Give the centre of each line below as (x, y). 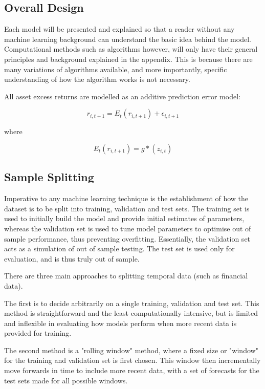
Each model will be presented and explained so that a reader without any (119, 29)
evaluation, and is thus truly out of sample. (72, 258)
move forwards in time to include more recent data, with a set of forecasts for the (132, 370)
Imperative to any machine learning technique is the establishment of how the (126, 198)
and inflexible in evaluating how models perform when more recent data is (120, 323)
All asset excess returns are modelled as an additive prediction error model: (122, 96)
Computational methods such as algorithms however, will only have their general (131, 49)
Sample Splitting (49, 177)
